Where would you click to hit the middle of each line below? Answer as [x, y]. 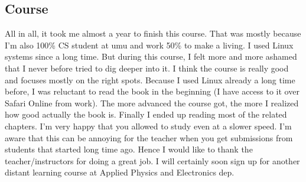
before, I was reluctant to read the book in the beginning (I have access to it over [152, 91]
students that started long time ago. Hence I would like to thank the [129, 149]
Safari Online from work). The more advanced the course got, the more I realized [152, 103]
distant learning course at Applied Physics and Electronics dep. [120, 172]
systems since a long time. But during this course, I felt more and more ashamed [151, 56]
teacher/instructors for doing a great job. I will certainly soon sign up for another [152, 160]
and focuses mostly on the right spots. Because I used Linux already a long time [150, 79]
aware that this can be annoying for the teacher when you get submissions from [149, 137]
